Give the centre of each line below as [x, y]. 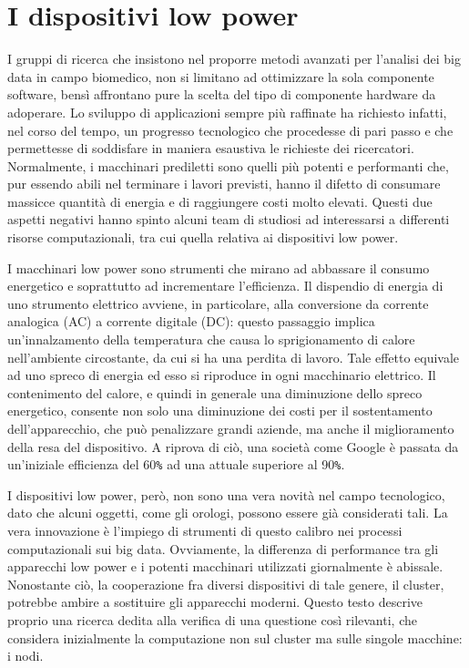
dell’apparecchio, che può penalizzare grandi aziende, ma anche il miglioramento [231, 428]
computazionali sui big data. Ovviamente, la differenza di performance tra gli [223, 548]
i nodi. [25, 656]
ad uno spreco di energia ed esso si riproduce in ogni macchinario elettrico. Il [222, 375]
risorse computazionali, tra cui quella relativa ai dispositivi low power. [203, 237]
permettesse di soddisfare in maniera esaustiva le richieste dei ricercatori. [211, 148]
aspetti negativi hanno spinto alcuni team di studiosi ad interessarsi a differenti [229, 219]
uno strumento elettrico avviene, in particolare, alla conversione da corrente [218, 303]
